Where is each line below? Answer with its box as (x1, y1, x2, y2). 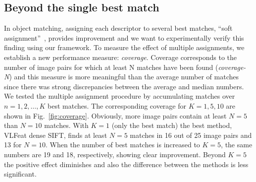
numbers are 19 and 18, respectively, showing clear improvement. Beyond (4, 149, 226, 159)
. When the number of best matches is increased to (46, 139, 200, 150)
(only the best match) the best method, (111, 120, 232, 130)
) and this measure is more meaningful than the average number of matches (9, 71, 239, 82)
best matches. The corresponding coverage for (48, 100, 187, 111)
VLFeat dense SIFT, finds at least (4, 129, 107, 140)
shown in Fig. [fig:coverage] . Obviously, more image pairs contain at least (4, 110, 227, 121)
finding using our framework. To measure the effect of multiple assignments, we (4, 42, 245, 53)
